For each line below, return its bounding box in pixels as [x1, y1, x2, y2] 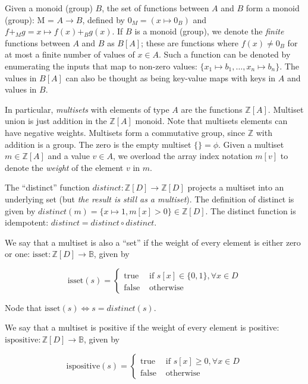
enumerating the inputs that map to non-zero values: [5, 59, 197, 72]
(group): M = [5, 13, 54, 26]
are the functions [181, 103, 243, 115]
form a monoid [246, 2, 300, 14]
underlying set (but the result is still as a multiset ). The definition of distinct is [5, 192, 294, 205]
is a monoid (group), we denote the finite [134, 25, 284, 37]
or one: [5, 247, 30, 260]
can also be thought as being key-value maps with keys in [65, 71, 276, 84]
